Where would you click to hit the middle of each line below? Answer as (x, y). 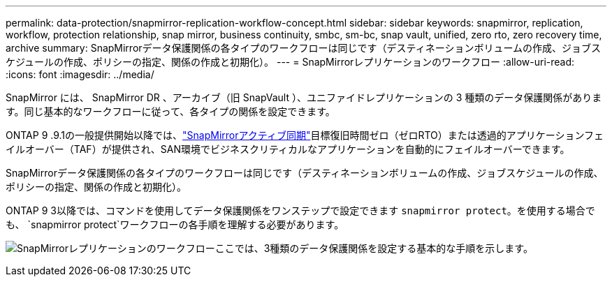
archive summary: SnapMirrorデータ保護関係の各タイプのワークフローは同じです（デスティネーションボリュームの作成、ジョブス (304, 48)
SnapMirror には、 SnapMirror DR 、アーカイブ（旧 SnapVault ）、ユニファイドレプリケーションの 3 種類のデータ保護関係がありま (304, 97)
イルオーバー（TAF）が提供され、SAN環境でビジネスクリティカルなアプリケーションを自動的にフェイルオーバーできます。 (288, 149)
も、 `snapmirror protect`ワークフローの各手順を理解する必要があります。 (175, 224)
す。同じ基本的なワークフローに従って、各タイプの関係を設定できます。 (170, 111)
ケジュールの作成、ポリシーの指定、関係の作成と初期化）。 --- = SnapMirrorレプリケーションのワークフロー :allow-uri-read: (290, 62)
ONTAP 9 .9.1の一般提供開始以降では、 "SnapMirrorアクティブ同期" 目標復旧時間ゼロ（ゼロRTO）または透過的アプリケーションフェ (305, 135)
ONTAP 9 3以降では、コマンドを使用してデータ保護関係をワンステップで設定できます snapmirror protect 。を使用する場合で (300, 210)
